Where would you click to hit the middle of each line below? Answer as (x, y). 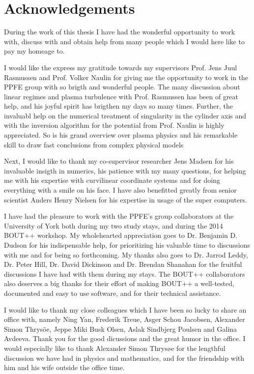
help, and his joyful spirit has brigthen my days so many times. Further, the (118, 106)
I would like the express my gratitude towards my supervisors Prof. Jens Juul (121, 67)
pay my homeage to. (34, 51)
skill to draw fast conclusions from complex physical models (94, 144)
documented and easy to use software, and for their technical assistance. (113, 293)
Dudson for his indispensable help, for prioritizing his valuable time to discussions (127, 245)
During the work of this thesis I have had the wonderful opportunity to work (120, 32)
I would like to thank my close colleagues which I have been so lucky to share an (125, 309)
